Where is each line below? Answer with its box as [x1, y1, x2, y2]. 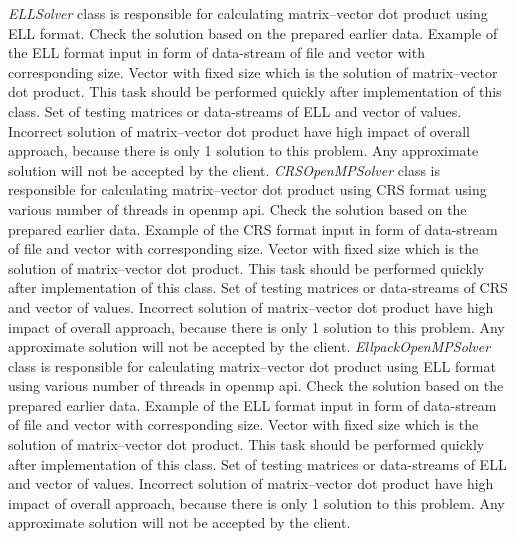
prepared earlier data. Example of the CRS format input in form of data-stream [8, 218, 498, 239]
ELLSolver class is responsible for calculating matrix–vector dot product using [8, 3, 488, 23]
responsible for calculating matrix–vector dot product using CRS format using [8, 179, 487, 200]
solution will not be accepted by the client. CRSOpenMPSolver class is [8, 159, 440, 180]
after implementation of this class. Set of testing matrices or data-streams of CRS [8, 277, 508, 298]
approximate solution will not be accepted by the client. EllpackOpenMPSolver [8, 336, 491, 357]
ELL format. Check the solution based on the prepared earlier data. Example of [8, 22, 498, 43]
